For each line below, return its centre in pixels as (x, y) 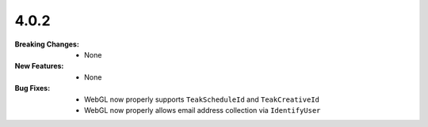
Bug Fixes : (32, 88)
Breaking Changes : (47, 44)
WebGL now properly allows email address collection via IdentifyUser (203, 110)
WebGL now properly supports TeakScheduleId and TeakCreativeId (202, 99)
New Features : (39, 66)
